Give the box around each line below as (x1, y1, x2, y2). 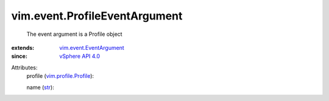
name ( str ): (26, 83, 54, 91)
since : (11, 52, 27, 60)
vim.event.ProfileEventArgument (11, 9, 183, 23)
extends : (11, 44, 35, 51)
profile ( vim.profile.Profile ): (26, 72, 94, 80)
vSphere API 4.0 (59, 52, 101, 60)
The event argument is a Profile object (26, 30, 122, 38)
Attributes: (11, 64, 38, 71)
